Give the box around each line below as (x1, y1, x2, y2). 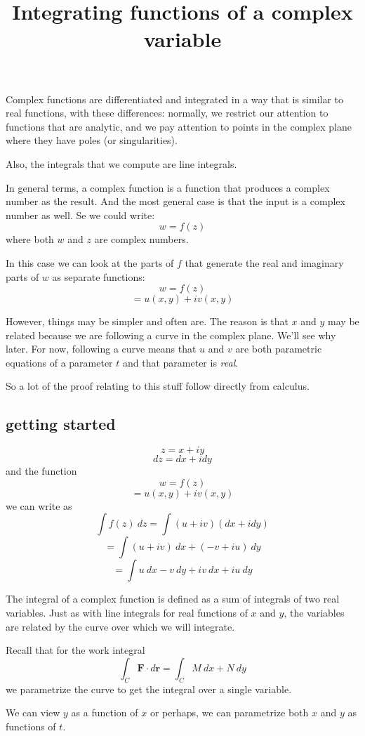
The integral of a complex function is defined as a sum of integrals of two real (6, 591, 340, 606)
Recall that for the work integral (6, 643, 145, 657)
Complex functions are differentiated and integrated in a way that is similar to (6, 91, 344, 106)
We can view (6, 705, 60, 720)
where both (6, 232, 54, 247)
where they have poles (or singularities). (6, 133, 178, 147)
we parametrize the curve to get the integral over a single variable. (6, 681, 292, 696)
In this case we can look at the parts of (6, 255, 174, 270)
